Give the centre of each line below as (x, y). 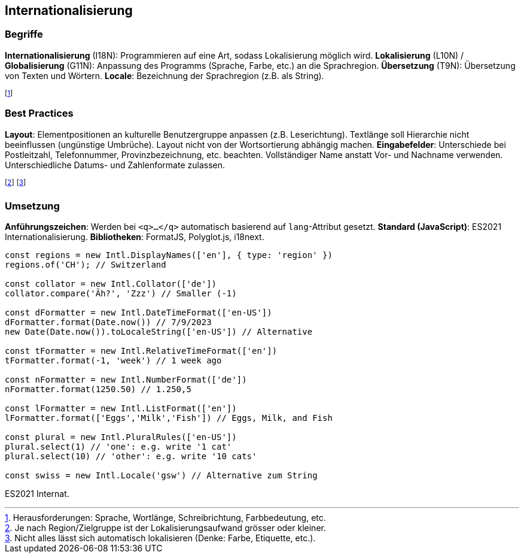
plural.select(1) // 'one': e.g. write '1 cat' (118, 446)
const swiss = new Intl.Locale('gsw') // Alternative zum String (161, 475)
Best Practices (39, 113)
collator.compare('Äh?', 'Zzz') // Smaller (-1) (121, 293)
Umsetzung (32, 206)
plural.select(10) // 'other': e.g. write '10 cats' (131, 456)
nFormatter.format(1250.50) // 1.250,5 (98, 389)
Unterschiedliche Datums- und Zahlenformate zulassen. (115, 165)
